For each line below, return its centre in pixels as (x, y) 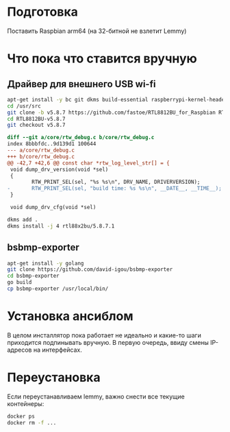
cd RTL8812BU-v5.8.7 (37, 119)
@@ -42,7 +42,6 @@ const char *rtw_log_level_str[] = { (88, 163)
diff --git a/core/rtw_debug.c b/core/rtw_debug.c (81, 138)
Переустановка (54, 377)
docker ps (21, 416)
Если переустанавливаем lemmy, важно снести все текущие (96, 396)
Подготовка (43, 12)
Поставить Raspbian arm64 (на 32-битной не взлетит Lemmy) (97, 31)
